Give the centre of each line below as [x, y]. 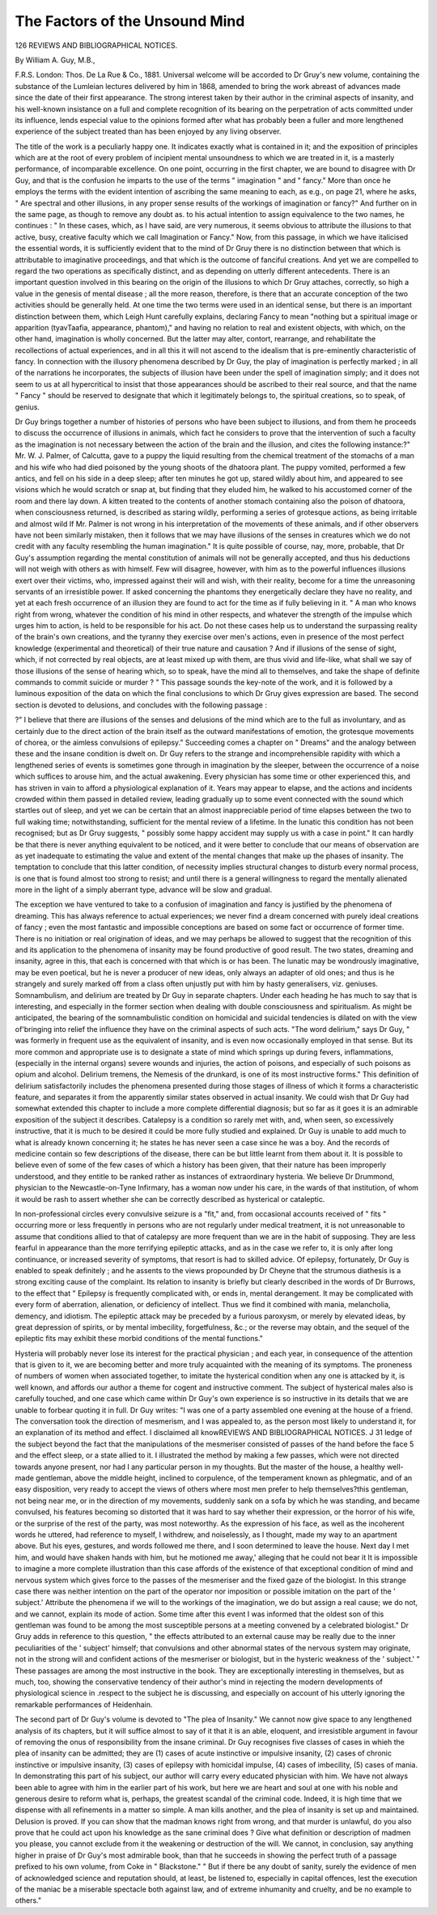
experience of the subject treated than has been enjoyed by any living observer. [148, 132]
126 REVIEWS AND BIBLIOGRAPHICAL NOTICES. [96, 45]
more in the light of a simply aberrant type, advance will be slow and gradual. [144, 890]
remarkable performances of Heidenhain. [84, 1705]
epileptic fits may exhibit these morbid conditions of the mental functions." [139, 1339]
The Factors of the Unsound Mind [130, 21]
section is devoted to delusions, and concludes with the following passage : [141, 705]
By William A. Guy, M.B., [55, 60]
